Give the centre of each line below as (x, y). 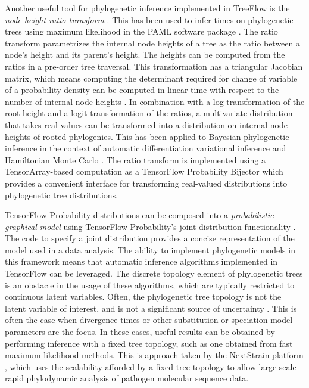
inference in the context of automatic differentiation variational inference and (146, 148)
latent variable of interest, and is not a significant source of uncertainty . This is (151, 308)
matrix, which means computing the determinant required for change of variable (151, 78)
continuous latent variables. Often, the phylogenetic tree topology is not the (143, 297)
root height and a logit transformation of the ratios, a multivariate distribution (149, 113)
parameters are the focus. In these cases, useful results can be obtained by (140, 332)
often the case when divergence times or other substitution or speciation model (149, 320)
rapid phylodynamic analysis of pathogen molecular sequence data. (127, 378)
